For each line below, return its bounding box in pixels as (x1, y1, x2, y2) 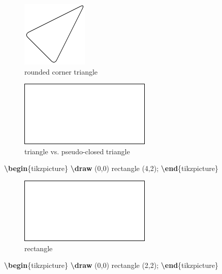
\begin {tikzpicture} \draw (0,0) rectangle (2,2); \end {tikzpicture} (4, 260, 218, 270)
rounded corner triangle (24, 66, 98, 77)
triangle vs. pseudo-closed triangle (24, 146, 130, 156)
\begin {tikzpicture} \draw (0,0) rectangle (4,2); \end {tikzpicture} (4, 163, 218, 174)
